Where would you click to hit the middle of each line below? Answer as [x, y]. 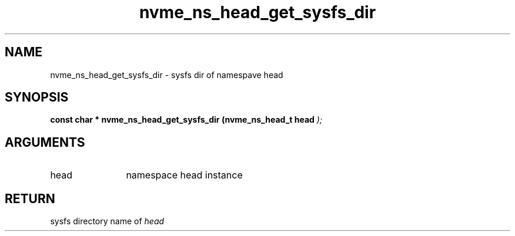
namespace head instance [184, 175]
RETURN [30, 198]
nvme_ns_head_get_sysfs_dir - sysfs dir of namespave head [167, 75]
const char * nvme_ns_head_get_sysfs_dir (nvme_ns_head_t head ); [186, 120]
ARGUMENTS [45, 142]
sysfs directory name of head [107, 221]
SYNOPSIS [37, 97]
